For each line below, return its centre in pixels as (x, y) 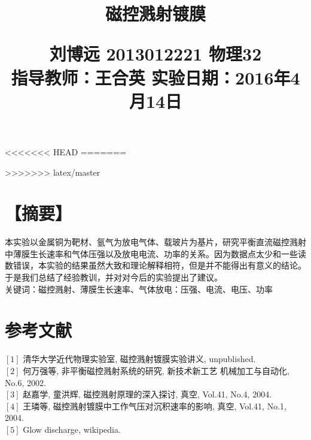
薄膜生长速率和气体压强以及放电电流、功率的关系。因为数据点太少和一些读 (159, 253)
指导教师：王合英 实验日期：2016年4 (155, 77)
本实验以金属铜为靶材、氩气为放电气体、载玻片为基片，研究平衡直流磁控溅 (151, 242)
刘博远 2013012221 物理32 (155, 54)
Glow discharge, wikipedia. (72, 429)
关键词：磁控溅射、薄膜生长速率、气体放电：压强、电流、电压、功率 (139, 289)
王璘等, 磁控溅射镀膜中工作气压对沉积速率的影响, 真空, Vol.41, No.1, (155, 406)
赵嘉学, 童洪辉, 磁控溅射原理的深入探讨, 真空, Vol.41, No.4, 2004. (147, 394)
